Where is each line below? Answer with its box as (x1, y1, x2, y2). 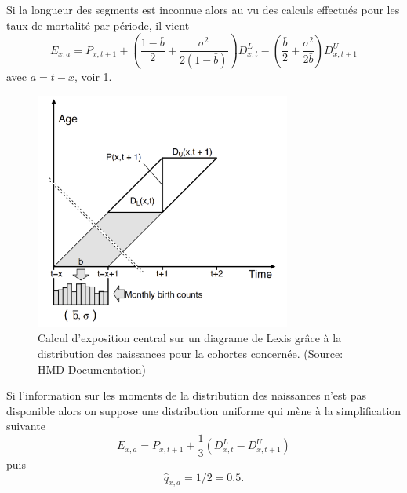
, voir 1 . (74, 68, 112, 85)
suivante (6, 418, 45, 434)
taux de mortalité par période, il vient (6, 16, 190, 33)
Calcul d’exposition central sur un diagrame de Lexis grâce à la (38, 330, 342, 346)
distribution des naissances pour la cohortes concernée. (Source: (38, 345, 343, 361)
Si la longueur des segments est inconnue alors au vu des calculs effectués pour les (6, 2, 400, 17)
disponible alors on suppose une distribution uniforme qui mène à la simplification (6, 402, 402, 418)
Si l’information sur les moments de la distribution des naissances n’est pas (6, 387, 366, 404)
